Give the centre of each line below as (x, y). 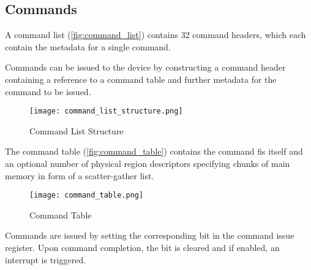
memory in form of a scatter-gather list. (80, 175)
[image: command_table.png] (87, 195)
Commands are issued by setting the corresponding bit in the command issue (150, 235)
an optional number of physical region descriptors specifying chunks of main (148, 164)
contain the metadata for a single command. (88, 46)
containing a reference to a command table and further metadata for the (141, 79)
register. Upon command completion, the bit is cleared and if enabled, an (142, 248)
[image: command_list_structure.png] (106, 111)
